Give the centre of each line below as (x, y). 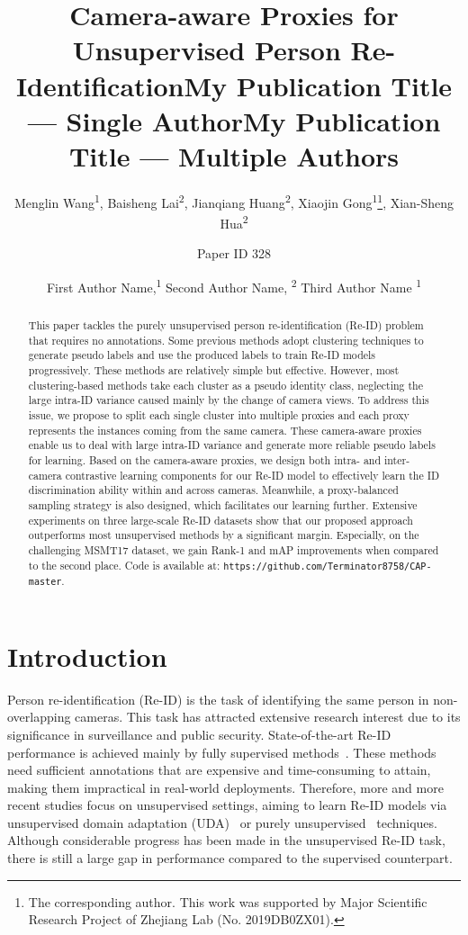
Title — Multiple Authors (234, 155)
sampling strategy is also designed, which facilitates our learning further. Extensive (223, 504)
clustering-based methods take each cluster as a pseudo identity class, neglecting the (225, 385)
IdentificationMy (121, 85)
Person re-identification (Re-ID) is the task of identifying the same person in (218, 699)
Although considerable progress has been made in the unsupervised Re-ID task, (226, 840)
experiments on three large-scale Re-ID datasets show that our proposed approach (220, 520)
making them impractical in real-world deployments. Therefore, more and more (225, 787)
